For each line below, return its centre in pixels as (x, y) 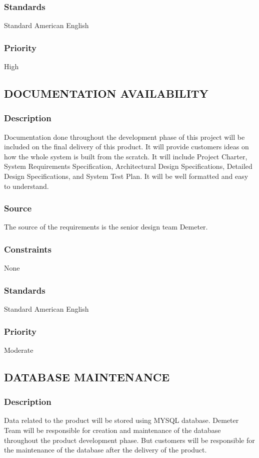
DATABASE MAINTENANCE (87, 377)
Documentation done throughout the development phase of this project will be (124, 137)
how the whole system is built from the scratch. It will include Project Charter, (126, 156)
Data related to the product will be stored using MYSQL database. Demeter (121, 420)
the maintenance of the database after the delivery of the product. (105, 450)
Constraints (28, 249)
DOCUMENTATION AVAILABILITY (106, 93)
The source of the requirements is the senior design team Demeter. (106, 227)
